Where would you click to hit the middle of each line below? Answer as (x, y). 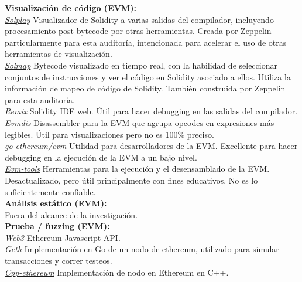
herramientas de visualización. (59, 54)
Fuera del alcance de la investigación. (71, 214)
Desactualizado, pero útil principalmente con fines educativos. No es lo (131, 180)
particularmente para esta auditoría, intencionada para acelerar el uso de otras (146, 42)
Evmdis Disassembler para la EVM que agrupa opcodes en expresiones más (140, 122)
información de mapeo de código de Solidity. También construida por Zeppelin (145, 88)
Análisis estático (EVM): (56, 203)
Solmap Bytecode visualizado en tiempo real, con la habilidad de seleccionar (141, 65)
